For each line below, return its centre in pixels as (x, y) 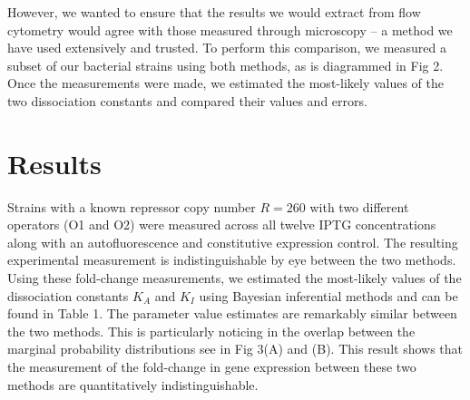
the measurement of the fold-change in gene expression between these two (212, 367)
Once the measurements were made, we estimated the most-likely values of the (226, 83)
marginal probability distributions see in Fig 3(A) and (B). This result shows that (235, 349)
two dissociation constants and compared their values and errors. (187, 100)
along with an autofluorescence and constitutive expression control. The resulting (233, 242)
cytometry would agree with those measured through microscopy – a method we (230, 29)
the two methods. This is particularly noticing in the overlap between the (211, 331)
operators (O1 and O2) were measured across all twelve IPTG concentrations (222, 224)
